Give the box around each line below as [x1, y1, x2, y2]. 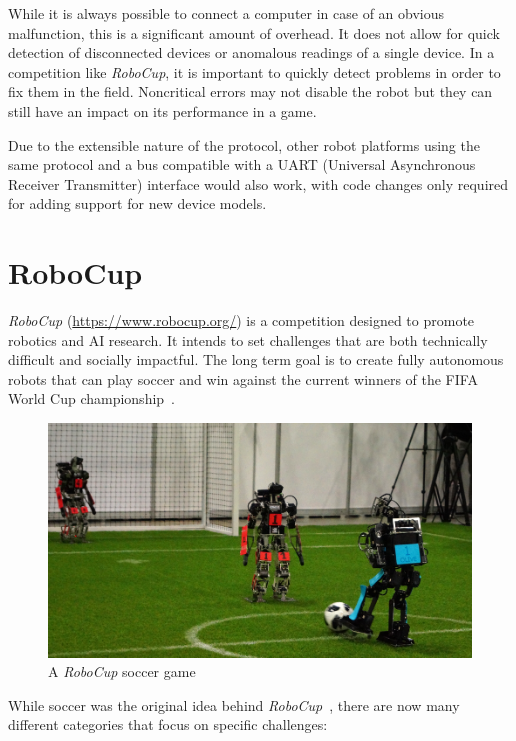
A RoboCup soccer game [48, 661, 196, 682]
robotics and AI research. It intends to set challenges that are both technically [8, 329, 488, 350]
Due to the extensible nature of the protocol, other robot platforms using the [8, 134, 480, 155]
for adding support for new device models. [8, 193, 267, 214]
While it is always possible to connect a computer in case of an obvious [8, 3, 445, 23]
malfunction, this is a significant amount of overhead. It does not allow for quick [8, 22, 500, 43]
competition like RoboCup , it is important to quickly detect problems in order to [8, 61, 501, 82]
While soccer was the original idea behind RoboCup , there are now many [8, 694, 460, 715]
